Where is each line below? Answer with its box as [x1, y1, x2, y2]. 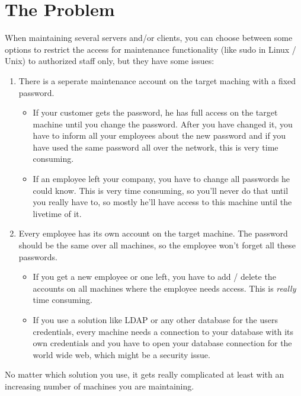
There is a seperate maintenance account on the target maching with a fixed [18, 74, 296, 87]
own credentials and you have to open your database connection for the [33, 337, 292, 349]
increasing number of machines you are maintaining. [5, 379, 194, 392]
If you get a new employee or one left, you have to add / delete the [33, 270, 276, 283]
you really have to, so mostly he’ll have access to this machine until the [33, 196, 292, 208]
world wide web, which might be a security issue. [33, 348, 210, 360]
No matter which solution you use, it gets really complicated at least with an [5, 368, 284, 381]
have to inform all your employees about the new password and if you [33, 129, 286, 142]
